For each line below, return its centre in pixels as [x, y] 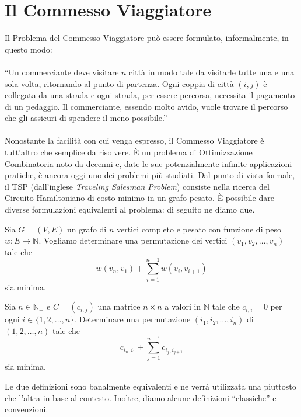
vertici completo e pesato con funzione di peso [199, 229]
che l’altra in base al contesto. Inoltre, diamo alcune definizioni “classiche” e [141, 397]
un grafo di [87, 229]
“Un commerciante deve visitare [62, 72]
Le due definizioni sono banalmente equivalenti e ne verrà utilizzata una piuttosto [150, 386]
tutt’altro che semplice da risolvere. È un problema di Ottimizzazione [129, 152]
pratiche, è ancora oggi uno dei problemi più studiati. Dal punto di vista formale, [150, 175]
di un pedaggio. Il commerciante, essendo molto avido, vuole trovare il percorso [146, 106]
